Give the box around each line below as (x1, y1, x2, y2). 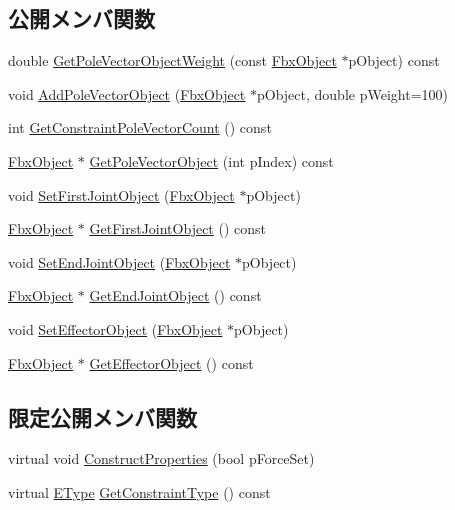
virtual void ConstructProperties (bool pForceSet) (8, 448, 315, 469)
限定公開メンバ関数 (8, 401, 197, 432)
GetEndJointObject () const (89, 285, 262, 306)
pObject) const (348, 50, 440, 71)
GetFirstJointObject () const (89, 218, 266, 239)
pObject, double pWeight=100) (256, 83, 448, 104)
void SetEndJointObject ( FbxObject (8, 251, 231, 272)
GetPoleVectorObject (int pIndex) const (89, 150, 334, 171)
